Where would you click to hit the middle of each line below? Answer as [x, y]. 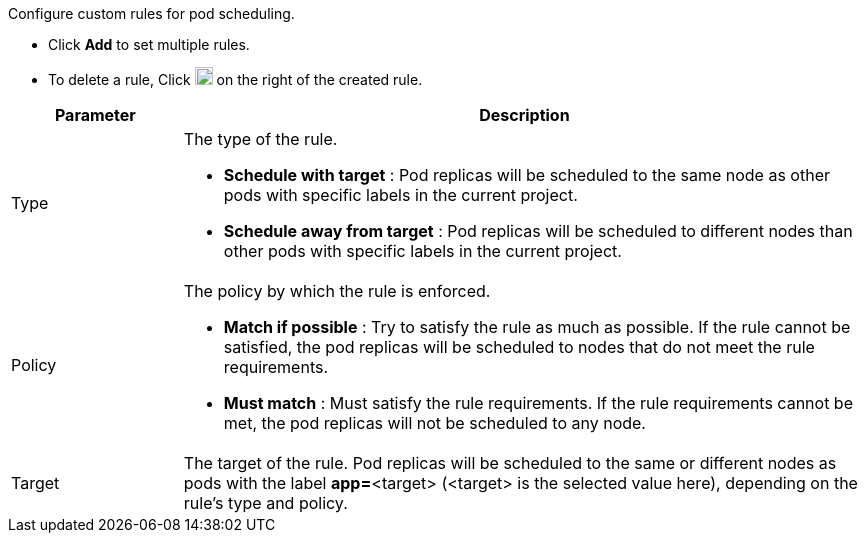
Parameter [95, 115]
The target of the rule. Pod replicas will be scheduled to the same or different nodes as [510, 463]
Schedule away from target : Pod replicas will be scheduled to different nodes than [538, 231]
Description [524, 115]
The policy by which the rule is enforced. [337, 291]
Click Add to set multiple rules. [149, 44]
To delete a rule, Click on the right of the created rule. [235, 79]
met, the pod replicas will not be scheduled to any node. [434, 423]
